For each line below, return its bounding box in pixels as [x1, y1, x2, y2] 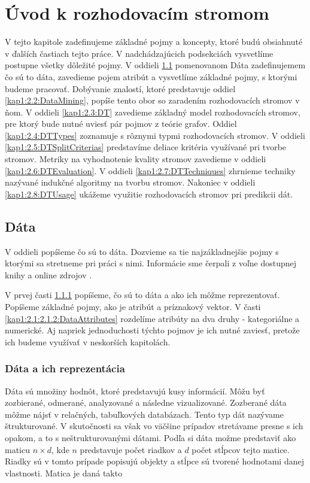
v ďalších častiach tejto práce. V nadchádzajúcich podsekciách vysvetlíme [5, 47, 273, 59]
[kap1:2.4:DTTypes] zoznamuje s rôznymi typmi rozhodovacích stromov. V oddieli [5, 129, 305, 141]
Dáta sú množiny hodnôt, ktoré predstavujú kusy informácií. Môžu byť [5, 384, 265, 397]
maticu [5, 443, 30, 455]
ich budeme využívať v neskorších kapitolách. [5, 335, 171, 348]
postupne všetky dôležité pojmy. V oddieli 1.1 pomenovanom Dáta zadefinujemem [5, 59, 306, 71]
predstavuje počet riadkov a [80, 443, 182, 455]
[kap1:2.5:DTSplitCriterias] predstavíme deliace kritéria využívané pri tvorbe [5, 141, 287, 153]
